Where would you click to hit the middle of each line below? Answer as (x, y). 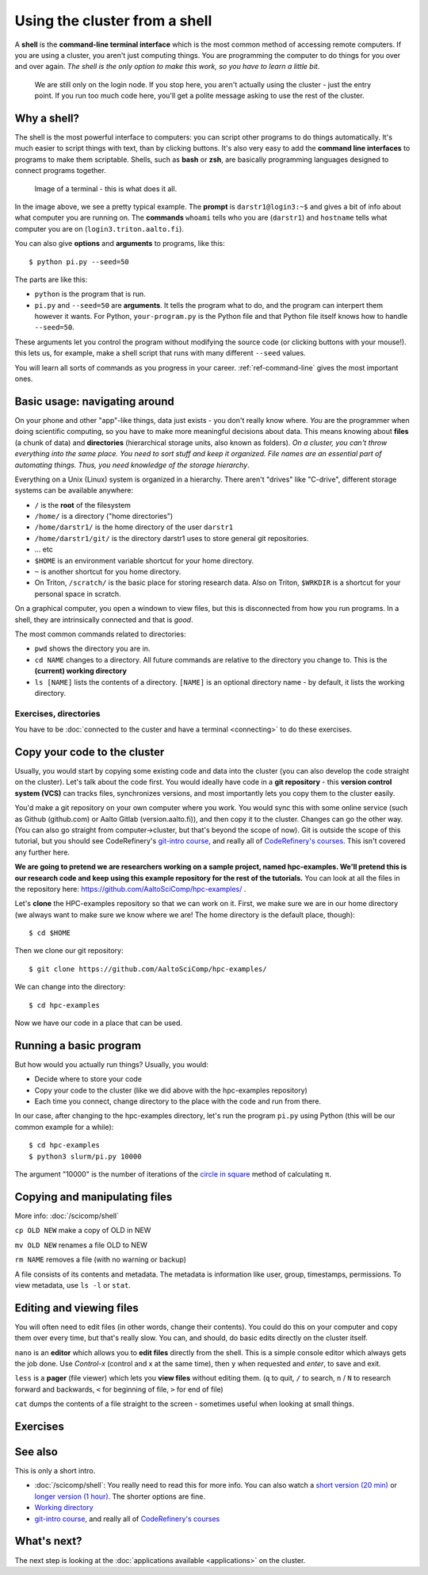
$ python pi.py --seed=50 (79, 261)
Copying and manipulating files (94, 1197)
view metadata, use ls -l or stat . (73, 1285)
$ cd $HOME (50, 933)
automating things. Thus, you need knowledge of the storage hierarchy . (132, 465)
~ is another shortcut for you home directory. (108, 572)
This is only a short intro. (55, 1471)
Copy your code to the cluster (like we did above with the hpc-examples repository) (171, 1090)
